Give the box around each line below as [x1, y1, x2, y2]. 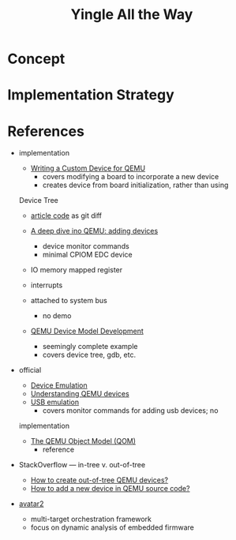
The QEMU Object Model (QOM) [30, 437, 136, 446]
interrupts [30, 280, 63, 290]
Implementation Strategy [7, 86, 174, 104]
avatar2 [18, 499, 44, 508]
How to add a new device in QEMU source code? [30, 484, 190, 493]
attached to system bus [30, 296, 107, 306]
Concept [7, 50, 66, 68]
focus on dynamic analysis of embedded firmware [30, 523, 194, 532]
